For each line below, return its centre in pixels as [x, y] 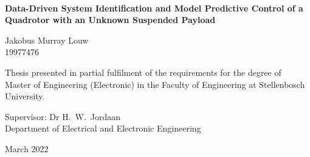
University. [25, 96]
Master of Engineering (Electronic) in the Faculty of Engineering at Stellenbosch [155, 84]
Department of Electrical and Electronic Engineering [103, 128]
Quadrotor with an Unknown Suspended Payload [110, 20]
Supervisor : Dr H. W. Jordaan [63, 116]
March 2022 [27, 148]
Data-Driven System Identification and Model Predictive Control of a [154, 8]
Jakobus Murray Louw [47, 40]
